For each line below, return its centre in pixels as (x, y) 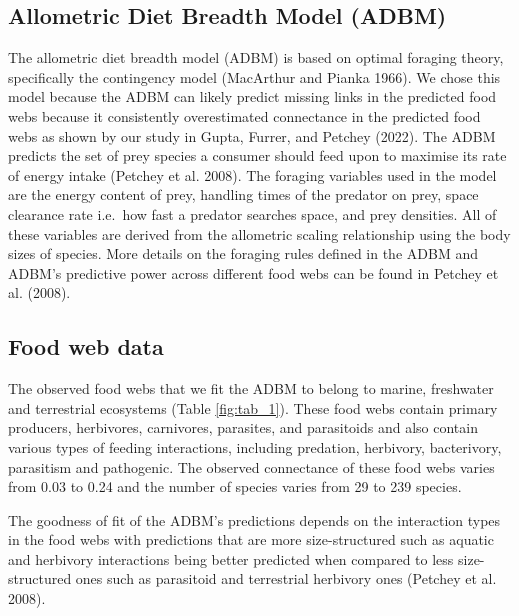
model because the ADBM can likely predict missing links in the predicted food (252, 96)
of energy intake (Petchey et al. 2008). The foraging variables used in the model (252, 174)
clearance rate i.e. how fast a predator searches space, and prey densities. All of (252, 213)
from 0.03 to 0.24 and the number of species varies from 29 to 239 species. (235, 486)
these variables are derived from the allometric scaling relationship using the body (259, 233)
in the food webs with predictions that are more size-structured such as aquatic (251, 539)
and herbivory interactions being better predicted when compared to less (231, 558)
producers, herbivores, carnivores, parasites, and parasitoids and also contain (243, 427)
